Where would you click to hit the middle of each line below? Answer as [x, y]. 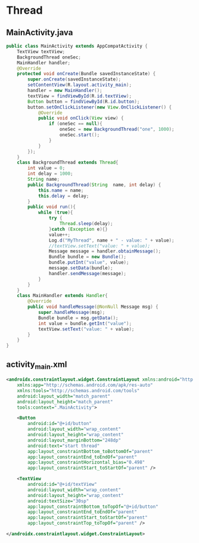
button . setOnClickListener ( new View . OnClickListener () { [99, 107]
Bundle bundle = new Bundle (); [88, 257]
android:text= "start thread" [64, 446]
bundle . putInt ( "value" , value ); [89, 263]
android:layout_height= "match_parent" [65, 402]
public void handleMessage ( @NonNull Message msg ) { [93, 307]
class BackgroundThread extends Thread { [68, 163]
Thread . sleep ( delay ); [86, 224]
